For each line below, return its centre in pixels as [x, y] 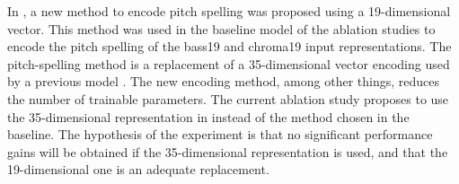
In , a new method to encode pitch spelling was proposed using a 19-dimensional [229, 11]
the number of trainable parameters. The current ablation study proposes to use [228, 98]
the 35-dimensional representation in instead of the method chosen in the [208, 116]
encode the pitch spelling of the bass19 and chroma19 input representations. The [229, 46]
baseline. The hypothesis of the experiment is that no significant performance [220, 134]
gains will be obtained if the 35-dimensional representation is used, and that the [228, 151]
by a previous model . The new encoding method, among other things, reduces [224, 81]
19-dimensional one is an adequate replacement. [138, 169]
